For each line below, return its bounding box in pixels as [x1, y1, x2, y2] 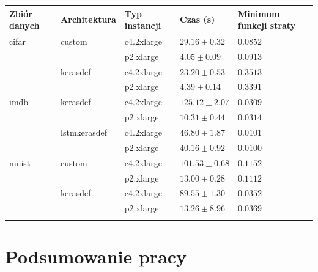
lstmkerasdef [61, 126, 108, 138]
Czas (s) [180, 13, 215, 26]
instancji [124, 19, 161, 32]
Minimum [238, 7, 280, 20]
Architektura [61, 13, 116, 26]
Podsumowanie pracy [5, 243, 187, 268]
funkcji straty [238, 19, 296, 32]
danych [9, 19, 40, 32]
